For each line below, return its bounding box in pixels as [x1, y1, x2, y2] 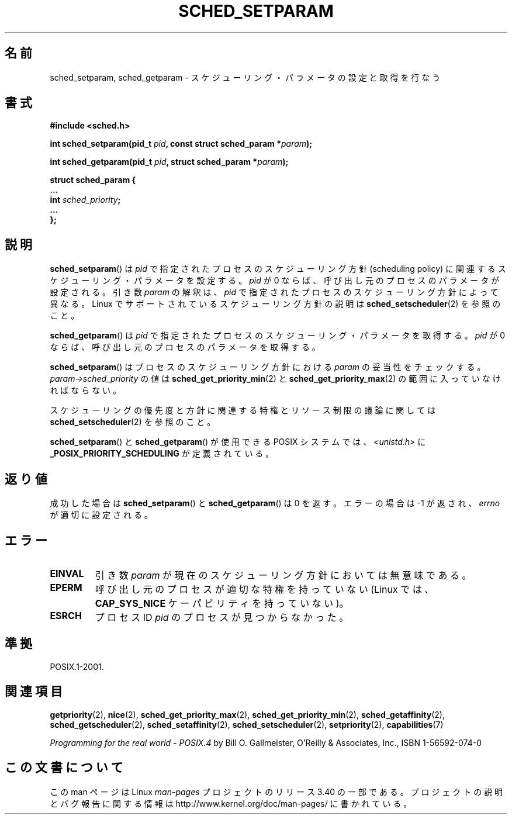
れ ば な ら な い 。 [50, 385, 122, 396]
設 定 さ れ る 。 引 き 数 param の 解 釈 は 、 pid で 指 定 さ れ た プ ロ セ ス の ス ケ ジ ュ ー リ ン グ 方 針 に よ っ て [50, 287, 499, 298]
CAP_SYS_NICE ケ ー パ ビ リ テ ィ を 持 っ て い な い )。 [95, 597, 349, 609]
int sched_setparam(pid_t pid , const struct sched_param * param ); [50, 139, 313, 149]
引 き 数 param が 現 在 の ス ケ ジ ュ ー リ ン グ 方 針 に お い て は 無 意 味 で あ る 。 [95, 569, 472, 581]
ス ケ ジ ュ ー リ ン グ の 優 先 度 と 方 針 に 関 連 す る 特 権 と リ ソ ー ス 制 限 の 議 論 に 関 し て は [50, 405, 436, 416]
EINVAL [50, 567, 84, 579]
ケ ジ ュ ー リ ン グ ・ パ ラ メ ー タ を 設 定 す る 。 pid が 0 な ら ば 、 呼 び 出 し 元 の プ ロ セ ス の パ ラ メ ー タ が [50, 275, 500, 286]
